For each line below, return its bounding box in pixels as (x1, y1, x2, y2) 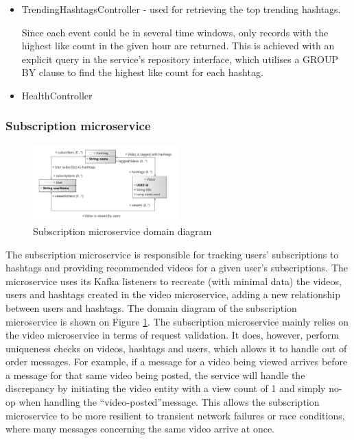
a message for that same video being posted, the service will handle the (5, 367, 305, 382)
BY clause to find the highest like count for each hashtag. (21, 65, 263, 80)
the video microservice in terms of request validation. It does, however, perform (5, 328, 340, 342)
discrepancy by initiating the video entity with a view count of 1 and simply (5, 381, 326, 395)
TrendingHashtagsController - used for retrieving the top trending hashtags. (21, 2, 341, 16)
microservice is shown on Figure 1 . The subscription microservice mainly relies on (5, 314, 349, 328)
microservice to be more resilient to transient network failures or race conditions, (5, 408, 345, 422)
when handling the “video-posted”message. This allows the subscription (19, 395, 320, 409)
